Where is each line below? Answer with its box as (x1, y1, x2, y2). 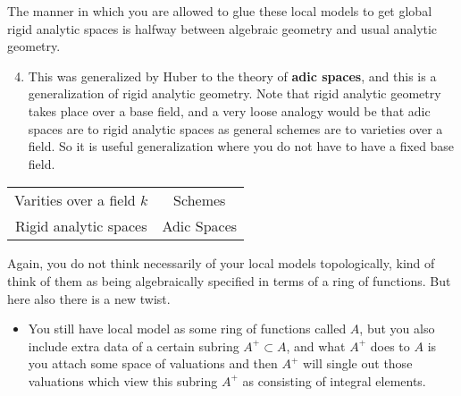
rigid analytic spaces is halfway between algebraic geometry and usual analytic (7, 19, 438, 38)
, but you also (359, 319, 435, 338)
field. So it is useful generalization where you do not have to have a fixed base (28, 137, 455, 156)
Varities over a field (14, 190, 136, 211)
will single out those (303, 354, 413, 373)
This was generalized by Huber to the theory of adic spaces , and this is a (28, 66, 437, 85)
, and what (286, 336, 346, 355)
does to (370, 336, 410, 355)
